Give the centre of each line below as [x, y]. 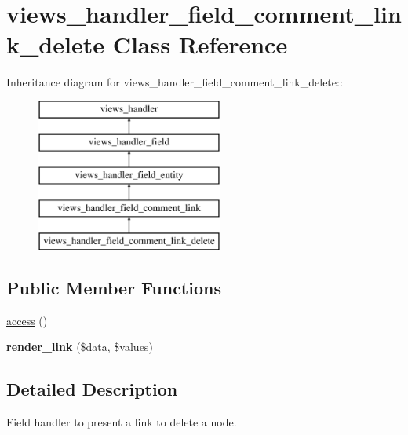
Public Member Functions [114, 287]
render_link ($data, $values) [80, 347]
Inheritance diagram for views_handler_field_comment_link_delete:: [175, 82]
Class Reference [200, 44]
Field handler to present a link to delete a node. [122, 422]
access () [27, 320]
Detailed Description [92, 389]
